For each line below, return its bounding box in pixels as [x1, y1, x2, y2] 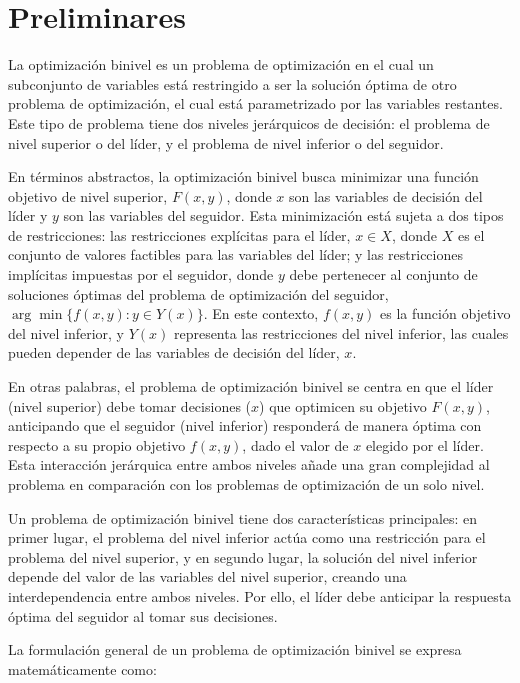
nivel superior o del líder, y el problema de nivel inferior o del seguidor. [8, 132, 444, 153]
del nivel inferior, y [8, 322, 124, 343]
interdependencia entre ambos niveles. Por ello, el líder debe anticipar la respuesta [8, 585, 512, 606]
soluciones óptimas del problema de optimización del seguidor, [8, 283, 389, 304]
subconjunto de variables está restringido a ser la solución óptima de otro [8, 73, 457, 94]
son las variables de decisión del [288, 185, 483, 206]
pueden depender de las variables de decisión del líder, [8, 342, 340, 363]
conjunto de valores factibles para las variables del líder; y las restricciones [8, 244, 463, 265]
